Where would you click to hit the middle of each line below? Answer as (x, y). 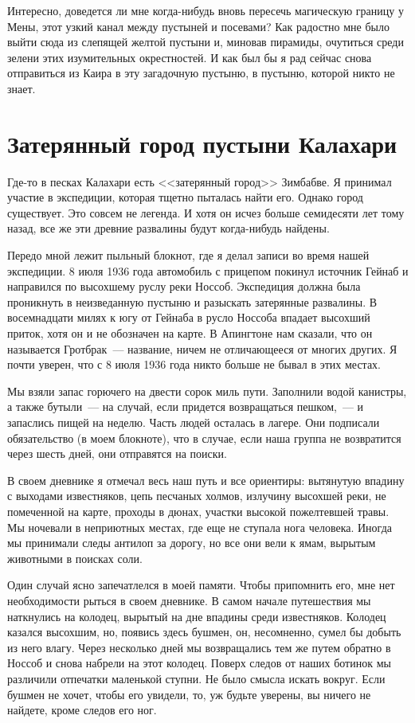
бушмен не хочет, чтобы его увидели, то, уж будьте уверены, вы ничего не (189, 694)
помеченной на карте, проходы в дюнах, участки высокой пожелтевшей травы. (198, 511)
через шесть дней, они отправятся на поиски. (117, 453)
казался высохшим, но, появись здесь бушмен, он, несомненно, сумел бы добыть (204, 632)
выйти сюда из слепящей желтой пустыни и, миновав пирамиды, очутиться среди (206, 42)
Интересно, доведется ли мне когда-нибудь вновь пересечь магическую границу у (206, 10)
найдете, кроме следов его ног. (82, 710)
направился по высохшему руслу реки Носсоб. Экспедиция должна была (184, 286)
